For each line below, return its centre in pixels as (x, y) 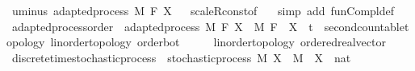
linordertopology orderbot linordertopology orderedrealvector (218, 42)
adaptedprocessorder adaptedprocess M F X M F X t (162, 26)
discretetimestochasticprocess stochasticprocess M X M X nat (181, 57)
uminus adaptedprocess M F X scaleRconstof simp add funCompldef (203, 10)
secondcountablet (367, 26)
